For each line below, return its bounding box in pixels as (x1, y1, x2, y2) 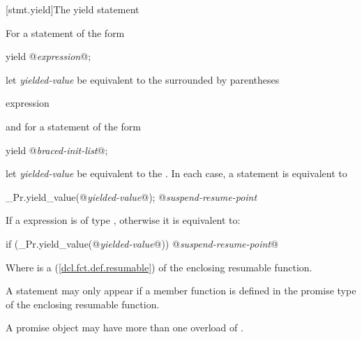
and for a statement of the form (6, 119, 141, 133)
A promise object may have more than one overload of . (6, 320, 243, 335)
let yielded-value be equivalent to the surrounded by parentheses (6, 72, 280, 86)
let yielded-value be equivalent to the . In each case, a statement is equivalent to (6, 166, 347, 181)
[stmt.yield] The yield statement (6, 2, 139, 16)
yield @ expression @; (6, 49, 91, 63)
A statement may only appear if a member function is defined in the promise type (6, 283, 356, 298)
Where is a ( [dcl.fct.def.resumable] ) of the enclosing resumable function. (6, 259, 312, 274)
